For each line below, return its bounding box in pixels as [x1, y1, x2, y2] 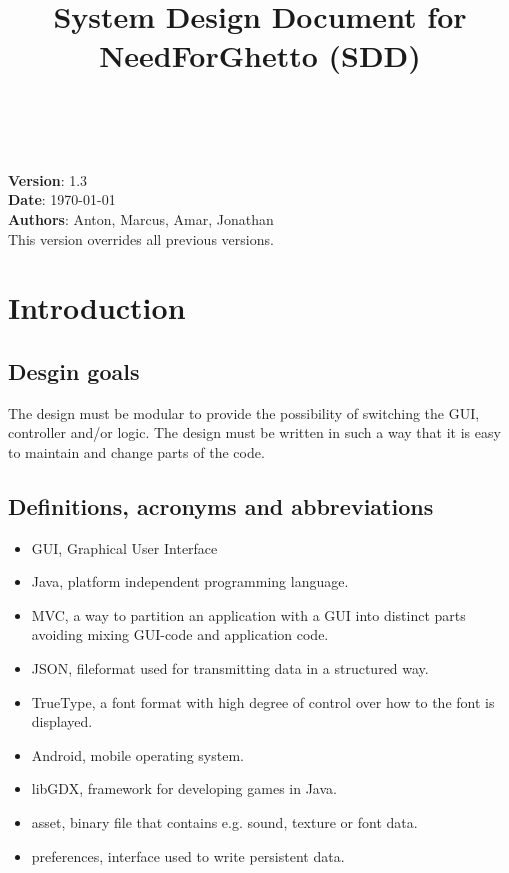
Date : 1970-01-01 [8, 189, 116, 210]
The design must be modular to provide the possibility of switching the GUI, [8, 402, 480, 423]
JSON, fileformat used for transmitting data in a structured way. [31, 658, 429, 679]
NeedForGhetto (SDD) [99, 35, 421, 76]
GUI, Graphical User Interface [31, 537, 218, 558]
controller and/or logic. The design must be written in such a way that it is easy [8, 422, 501, 443]
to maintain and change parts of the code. [8, 441, 265, 462]
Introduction [8, 287, 186, 328]
